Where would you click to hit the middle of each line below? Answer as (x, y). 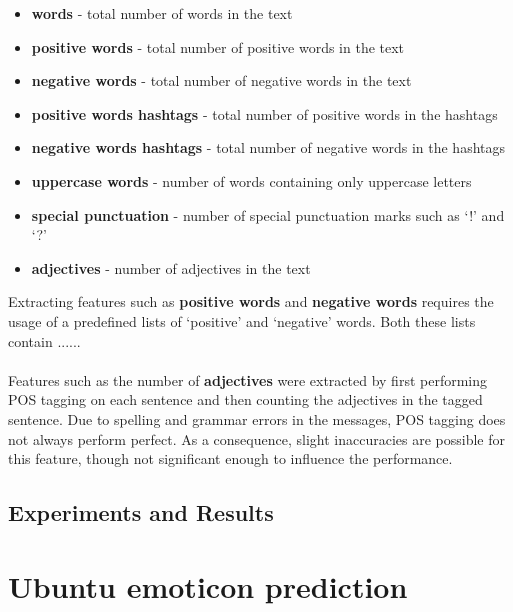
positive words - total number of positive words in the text (218, 46)
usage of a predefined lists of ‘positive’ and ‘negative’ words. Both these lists (242, 320)
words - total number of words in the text (162, 13)
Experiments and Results (141, 512)
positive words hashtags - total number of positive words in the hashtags (264, 113)
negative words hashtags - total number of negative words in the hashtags (268, 147)
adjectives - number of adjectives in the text (171, 267)
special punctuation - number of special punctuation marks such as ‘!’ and (268, 214)
